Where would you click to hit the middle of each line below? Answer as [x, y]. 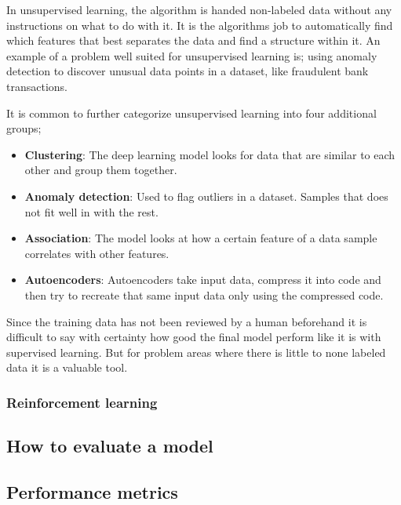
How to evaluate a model [110, 446]
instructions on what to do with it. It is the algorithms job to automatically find [200, 25]
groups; [24, 128]
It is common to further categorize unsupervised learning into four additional [191, 113]
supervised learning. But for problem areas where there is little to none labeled [196, 352]
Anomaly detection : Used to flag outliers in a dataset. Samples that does [206, 196]
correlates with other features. [97, 253]
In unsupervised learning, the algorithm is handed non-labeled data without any [199, 9]
